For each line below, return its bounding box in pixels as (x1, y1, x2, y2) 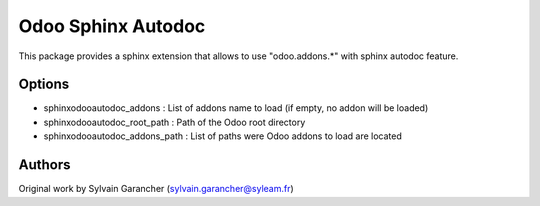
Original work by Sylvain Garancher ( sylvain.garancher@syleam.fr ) (18, 183, 294, 195)
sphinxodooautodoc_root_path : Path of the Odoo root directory (43, 116, 306, 128)
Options (18, 76, 70, 93)
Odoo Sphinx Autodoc (18, 15, 206, 37)
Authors (18, 156, 71, 174)
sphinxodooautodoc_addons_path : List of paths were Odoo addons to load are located (43, 130, 402, 142)
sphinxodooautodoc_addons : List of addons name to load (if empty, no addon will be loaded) (43, 102, 429, 114)
